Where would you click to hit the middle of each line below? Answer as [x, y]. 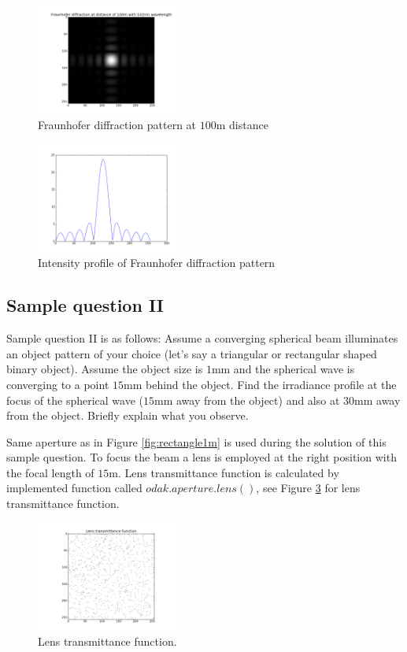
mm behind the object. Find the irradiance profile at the [260, 384]
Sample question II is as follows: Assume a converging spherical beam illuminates [202, 338]
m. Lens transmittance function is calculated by [224, 472]
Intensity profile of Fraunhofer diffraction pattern [157, 263]
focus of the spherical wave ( [75, 400]
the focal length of [50, 472]
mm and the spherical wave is [283, 369]
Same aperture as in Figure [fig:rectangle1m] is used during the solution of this [196, 441]
